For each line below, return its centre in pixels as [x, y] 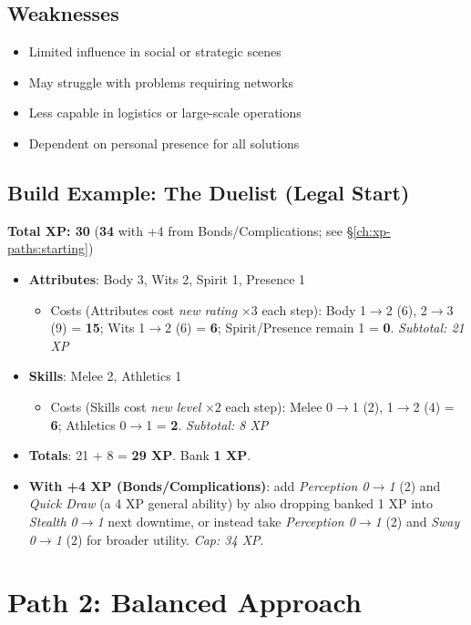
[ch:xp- [372, 230]
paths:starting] [48, 248]
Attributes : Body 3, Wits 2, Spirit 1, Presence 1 [167, 278]
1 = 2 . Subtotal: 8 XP [207, 424]
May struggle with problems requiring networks [161, 82]
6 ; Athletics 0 [88, 424]
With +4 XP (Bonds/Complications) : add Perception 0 [199, 485]
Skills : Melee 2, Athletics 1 [105, 376]
